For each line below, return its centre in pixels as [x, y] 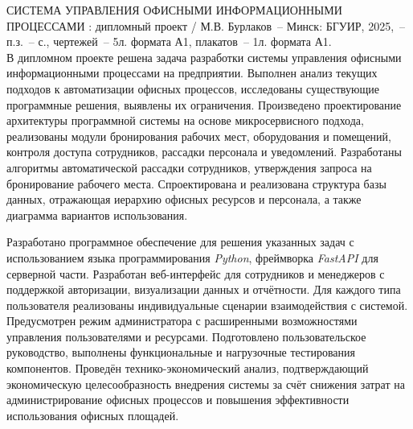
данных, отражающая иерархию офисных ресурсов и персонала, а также [184, 199]
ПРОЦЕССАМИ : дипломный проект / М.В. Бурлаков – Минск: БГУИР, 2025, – [206, 25]
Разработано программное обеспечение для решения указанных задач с [180, 242]
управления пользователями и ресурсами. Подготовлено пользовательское [186, 336]
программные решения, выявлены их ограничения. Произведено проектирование [204, 104]
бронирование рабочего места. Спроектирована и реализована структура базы [196, 183]
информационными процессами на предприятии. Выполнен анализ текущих [192, 73]
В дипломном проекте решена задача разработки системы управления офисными [204, 57]
